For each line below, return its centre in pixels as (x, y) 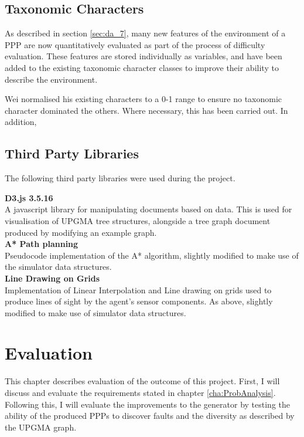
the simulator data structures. (58, 267)
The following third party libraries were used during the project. (120, 178)
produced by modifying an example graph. (81, 232)
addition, (21, 122)
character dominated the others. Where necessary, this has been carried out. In (146, 110)
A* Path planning (42, 244)
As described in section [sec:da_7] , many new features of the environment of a (145, 33)
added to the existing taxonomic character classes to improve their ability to (142, 67)
